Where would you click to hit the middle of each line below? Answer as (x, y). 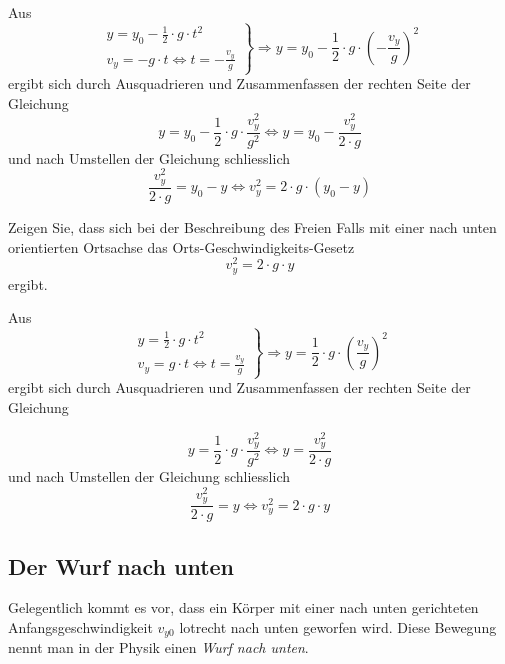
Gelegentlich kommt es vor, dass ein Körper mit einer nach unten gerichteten (243, 607)
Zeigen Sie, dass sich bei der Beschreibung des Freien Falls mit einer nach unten (252, 226)
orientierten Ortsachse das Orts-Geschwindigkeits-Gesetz (181, 246)
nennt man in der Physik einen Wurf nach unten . (158, 647)
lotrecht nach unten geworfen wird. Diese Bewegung (338, 627)
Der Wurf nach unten (121, 565)
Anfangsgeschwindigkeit (80, 627)
